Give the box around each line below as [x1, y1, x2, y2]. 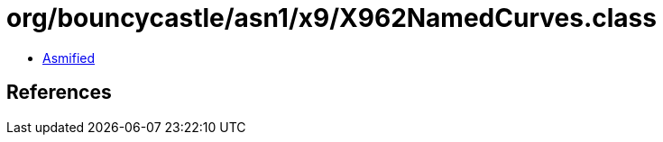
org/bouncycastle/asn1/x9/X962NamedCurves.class [6, 3, 657, 33]
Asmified [42, 49, 96, 66]
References [6, 81, 112, 104]
